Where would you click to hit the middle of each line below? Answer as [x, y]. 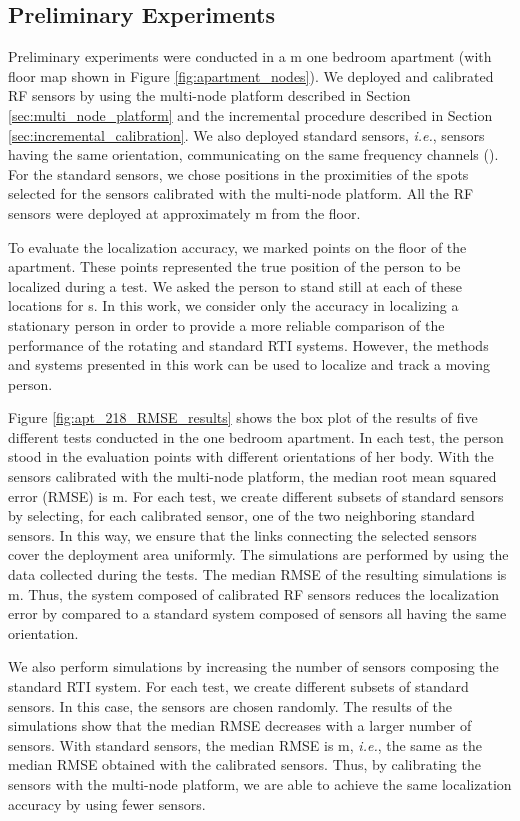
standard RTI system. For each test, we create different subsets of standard [238, 686]
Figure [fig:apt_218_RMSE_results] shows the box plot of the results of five [243, 417]
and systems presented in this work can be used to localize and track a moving [249, 364]
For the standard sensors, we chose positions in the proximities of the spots [238, 173]
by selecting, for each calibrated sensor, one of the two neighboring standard [241, 515]
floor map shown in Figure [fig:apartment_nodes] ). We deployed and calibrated [251, 75]
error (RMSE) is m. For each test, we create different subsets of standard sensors [256, 495]
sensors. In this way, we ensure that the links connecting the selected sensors [242, 534]
